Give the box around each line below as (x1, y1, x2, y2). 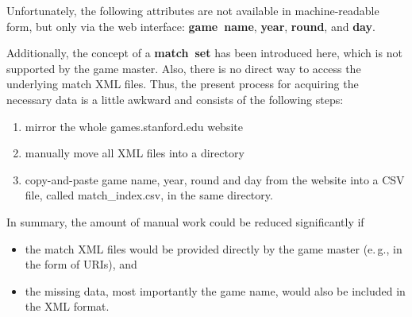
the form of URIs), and (25, 256, 137, 273)
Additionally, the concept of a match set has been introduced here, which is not (6, 44, 402, 61)
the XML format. (25, 298, 110, 315)
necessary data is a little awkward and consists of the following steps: (6, 91, 344, 107)
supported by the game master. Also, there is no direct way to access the (6, 60, 361, 76)
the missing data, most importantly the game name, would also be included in (25, 282, 406, 299)
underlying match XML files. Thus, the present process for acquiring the (6, 75, 359, 92)
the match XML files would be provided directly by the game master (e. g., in (25, 240, 402, 257)
